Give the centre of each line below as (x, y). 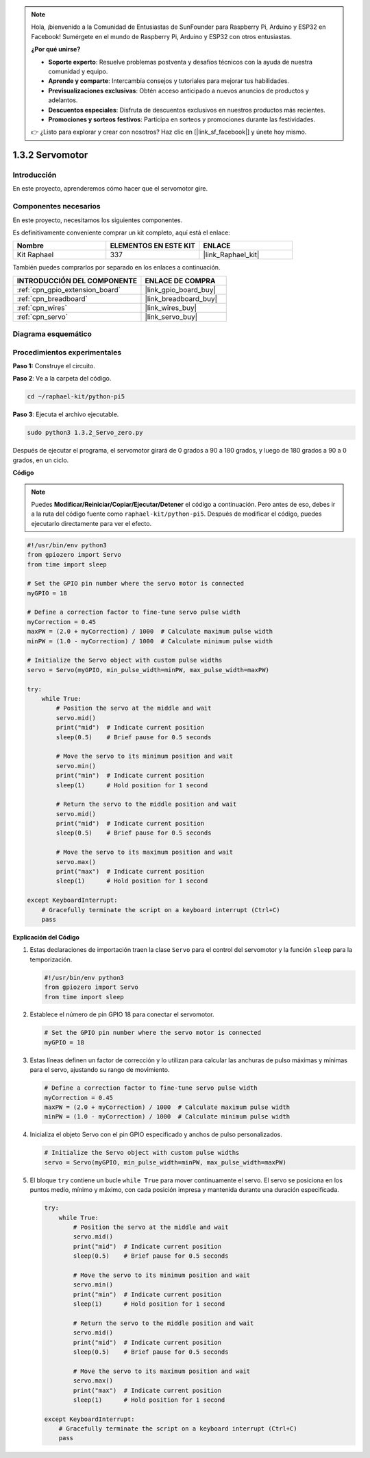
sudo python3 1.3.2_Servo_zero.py (85, 433)
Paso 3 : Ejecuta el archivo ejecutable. (66, 414)
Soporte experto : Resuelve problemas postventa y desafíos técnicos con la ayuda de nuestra (181, 62)
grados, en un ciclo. (41, 460)
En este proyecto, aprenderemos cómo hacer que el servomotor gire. (110, 189)
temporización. (51, 959)
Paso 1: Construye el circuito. (54, 366)
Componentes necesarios (57, 206)
